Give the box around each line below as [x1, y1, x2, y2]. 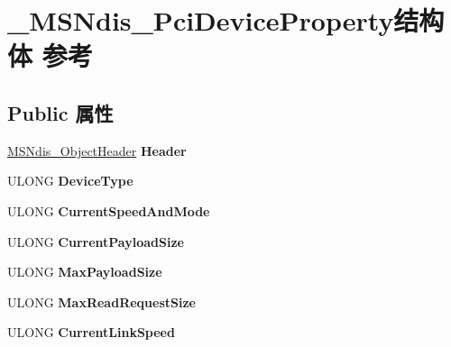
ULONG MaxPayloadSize [7, 262, 162, 281]
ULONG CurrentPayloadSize [7, 232, 184, 251]
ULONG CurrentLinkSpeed [7, 323, 175, 342]
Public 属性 [7, 98, 114, 126]
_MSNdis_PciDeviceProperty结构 [7, 2, 445, 39]
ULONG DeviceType [7, 171, 133, 190]
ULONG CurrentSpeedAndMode [7, 201, 210, 220]
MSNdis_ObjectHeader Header [7, 141, 187, 160]
